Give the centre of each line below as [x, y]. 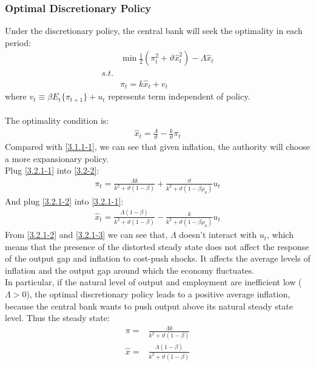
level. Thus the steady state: [57, 318]
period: [18, 42]
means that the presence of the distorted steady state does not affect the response [157, 246]
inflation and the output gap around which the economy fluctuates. [130, 270]
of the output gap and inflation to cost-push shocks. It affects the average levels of [158, 258]
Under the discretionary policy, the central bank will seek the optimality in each [154, 31]
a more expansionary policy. [57, 158]
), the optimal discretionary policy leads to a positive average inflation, [158, 294]
